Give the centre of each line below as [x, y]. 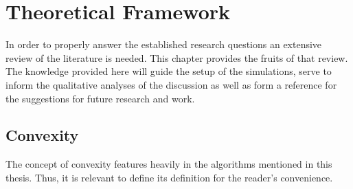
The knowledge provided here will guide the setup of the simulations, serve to [169, 71]
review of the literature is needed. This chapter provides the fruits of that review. [177, 57]
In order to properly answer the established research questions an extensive [164, 44]
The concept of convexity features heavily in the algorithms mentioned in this [169, 164]
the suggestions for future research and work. [100, 98]
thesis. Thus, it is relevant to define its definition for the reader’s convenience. [169, 177]
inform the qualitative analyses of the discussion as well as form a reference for [171, 84]
